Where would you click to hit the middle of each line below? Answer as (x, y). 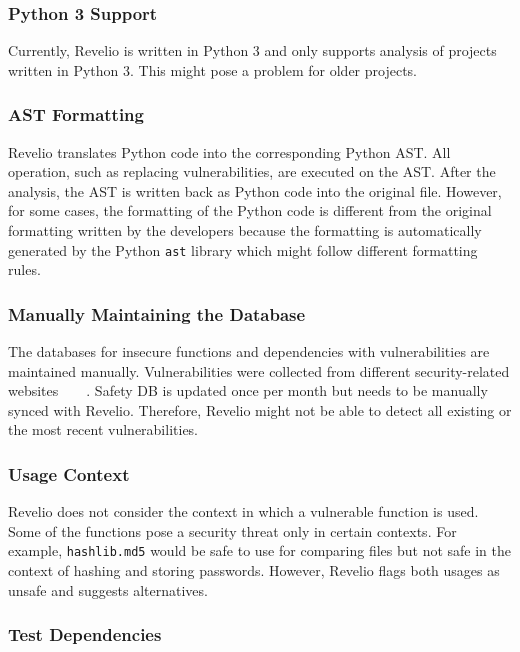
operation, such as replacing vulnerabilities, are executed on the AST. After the (252, 171)
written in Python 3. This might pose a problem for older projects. (212, 69)
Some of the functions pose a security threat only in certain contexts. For (232, 530)
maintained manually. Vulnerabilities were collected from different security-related (259, 370)
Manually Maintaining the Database (157, 313)
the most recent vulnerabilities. (103, 429)
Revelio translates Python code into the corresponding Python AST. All (229, 151)
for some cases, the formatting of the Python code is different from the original (250, 210)
